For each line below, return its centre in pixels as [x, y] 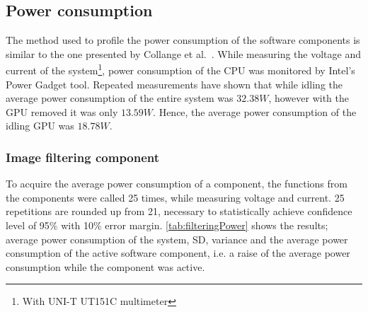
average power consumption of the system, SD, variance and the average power [177, 239]
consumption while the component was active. [105, 266]
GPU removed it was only [62, 111]
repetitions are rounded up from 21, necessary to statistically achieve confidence [179, 211]
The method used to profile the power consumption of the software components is [183, 40]
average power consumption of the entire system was [120, 98]
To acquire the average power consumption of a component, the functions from [177, 184]
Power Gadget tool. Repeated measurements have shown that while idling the [174, 84]
